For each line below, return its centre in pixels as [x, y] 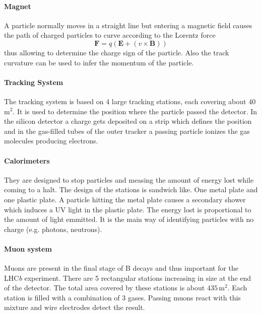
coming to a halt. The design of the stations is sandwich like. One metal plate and [131, 189]
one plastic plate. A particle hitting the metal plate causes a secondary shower [125, 199]
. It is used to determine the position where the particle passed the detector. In [135, 111]
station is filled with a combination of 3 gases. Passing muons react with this [122, 297]
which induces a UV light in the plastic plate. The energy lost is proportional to [128, 209]
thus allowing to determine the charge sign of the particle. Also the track [117, 52]
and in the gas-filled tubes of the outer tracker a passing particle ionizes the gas [127, 131]
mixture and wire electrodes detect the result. [75, 307]
